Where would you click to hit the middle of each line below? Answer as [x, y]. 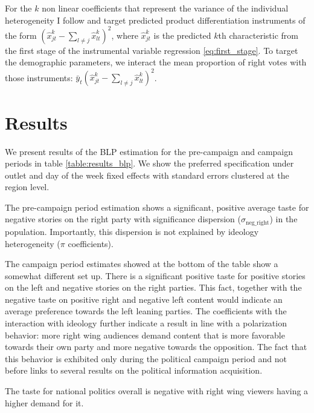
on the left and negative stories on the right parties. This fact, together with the [153, 287]
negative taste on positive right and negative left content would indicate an [144, 299]
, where [125, 35]
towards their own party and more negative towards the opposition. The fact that [156, 347]
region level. [27, 187]
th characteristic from [258, 35]
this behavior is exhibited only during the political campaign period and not [146, 358]
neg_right [258, 223]
